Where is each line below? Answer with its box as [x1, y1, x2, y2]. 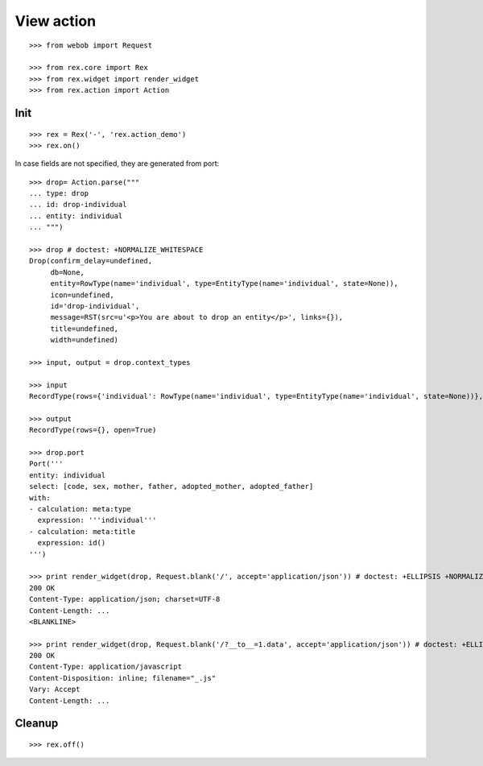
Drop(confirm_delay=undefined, [29, 256, 153, 266]
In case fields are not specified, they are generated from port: [14, 159, 220, 168]
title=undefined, [50, 324, 119, 333]
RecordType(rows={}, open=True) [29, 425, 157, 435]
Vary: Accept [29, 685, 80, 694]
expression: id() [37, 538, 106, 548]
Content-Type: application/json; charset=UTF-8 [29, 594, 221, 604]
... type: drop [29, 189, 89, 198]
